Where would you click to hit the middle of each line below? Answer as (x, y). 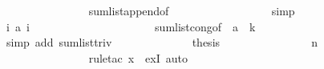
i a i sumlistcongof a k (131, 26)
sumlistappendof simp (192, 10)
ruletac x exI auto (138, 57)
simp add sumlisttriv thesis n (162, 42)
